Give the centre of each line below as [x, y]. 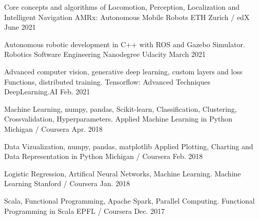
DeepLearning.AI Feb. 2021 [47, 92]
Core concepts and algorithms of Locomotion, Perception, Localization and [122, 7]
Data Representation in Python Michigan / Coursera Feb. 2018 [104, 156]
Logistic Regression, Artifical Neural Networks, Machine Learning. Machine [123, 173]
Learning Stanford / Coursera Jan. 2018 [67, 183]
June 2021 [20, 27]
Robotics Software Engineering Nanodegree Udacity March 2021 [105, 54]
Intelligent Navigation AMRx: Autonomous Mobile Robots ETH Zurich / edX [127, 17]
